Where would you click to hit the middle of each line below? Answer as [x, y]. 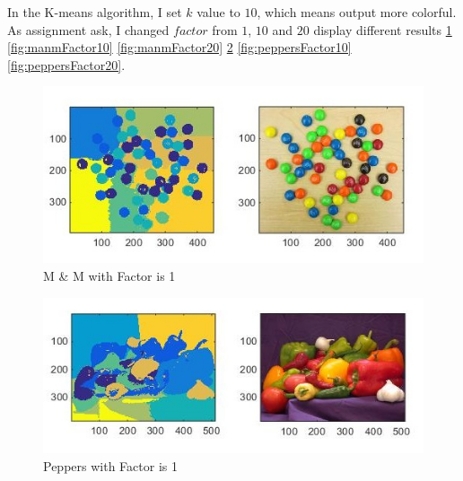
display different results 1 [383, 29]
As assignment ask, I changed [88, 29]
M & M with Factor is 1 [109, 275]
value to [218, 12]
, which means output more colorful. [357, 12]
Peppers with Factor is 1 [110, 466]
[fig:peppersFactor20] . [66, 64]
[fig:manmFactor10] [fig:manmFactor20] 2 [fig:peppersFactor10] [179, 47]
